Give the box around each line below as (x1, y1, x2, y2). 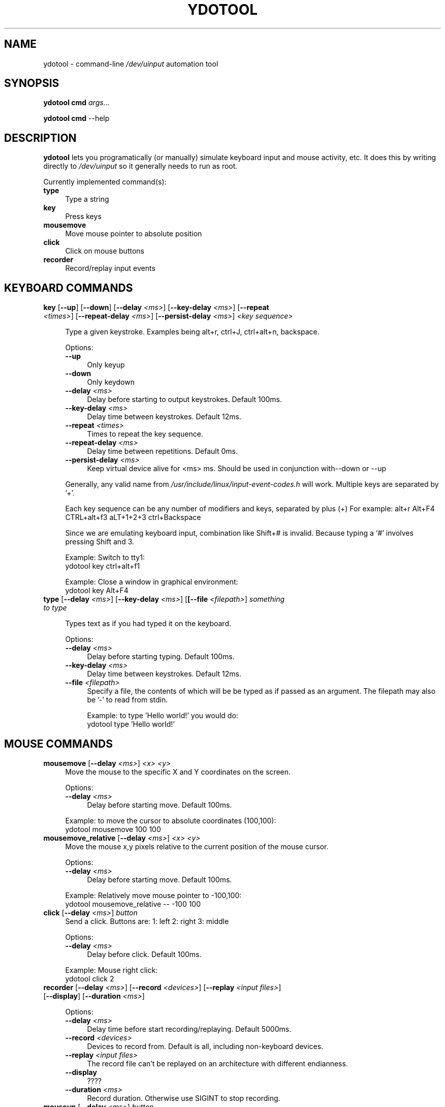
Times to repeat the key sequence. (87, 429, 203, 439)
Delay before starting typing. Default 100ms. (87, 652, 235, 661)
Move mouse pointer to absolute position (65, 229, 202, 238)
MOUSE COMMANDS (4, 737, 113, 750)
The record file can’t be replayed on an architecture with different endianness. (87, 1059, 348, 1068)
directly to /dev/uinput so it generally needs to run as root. (43, 162, 238, 171)
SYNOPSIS (4, 77, 59, 90)
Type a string (65, 195, 109, 204)
